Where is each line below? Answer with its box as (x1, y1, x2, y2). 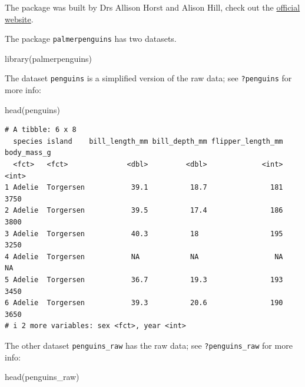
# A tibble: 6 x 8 (5, 125, 77, 134)
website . (5, 12, 34, 25)
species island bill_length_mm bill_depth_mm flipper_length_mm (13, 137, 283, 145)
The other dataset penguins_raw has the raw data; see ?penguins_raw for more (5, 339, 293, 351)
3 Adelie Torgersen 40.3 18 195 (5, 229, 283, 238)
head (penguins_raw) (5, 371, 79, 383)
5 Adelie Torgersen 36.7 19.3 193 (5, 276, 283, 284)
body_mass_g (5, 148, 51, 157)
